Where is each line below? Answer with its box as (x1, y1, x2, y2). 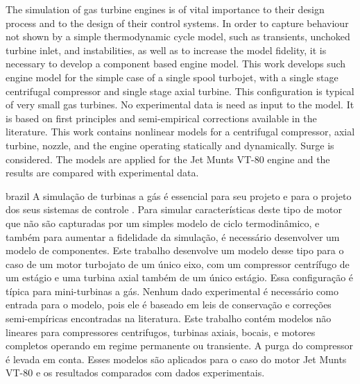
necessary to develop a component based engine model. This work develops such (6, 56, 346, 71)
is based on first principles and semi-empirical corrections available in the (6, 110, 317, 125)
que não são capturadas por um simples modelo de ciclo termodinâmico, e (6, 215, 320, 230)
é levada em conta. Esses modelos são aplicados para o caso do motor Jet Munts (6, 351, 347, 366)
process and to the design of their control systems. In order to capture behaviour (6, 15, 349, 30)
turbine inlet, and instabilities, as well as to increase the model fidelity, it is (6, 42, 327, 57)
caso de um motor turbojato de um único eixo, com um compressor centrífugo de (6, 256, 350, 271)
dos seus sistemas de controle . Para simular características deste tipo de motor (6, 202, 342, 217)
